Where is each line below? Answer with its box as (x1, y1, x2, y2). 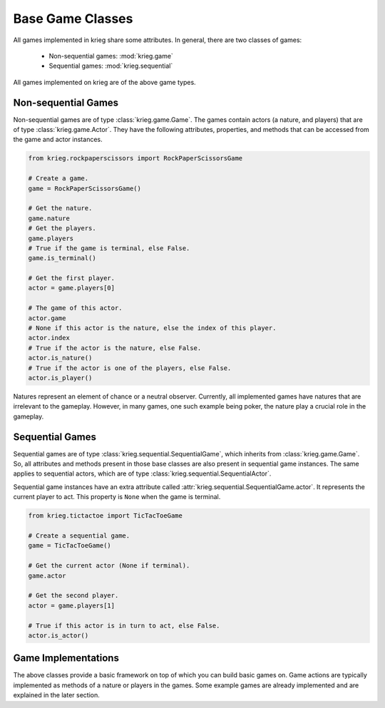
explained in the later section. (13, 691, 100, 699)
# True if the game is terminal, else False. (28, 244, 190, 252)
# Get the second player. (28, 592, 119, 600)
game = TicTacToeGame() (28, 542, 112, 550)
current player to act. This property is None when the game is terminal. (13, 493, 221, 501)
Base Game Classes (13, 11, 133, 26)
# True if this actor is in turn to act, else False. (28, 621, 220, 630)
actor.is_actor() (28, 631, 89, 640)
